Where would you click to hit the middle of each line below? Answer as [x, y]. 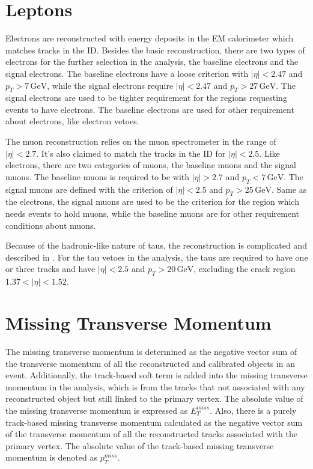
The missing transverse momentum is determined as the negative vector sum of [151, 351]
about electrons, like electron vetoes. [72, 121]
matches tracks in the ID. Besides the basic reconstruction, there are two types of [155, 50]
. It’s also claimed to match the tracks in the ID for [131, 153]
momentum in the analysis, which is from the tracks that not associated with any [155, 386]
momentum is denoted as [51, 457]
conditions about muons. [51, 225]
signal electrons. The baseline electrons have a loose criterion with [127, 73]
